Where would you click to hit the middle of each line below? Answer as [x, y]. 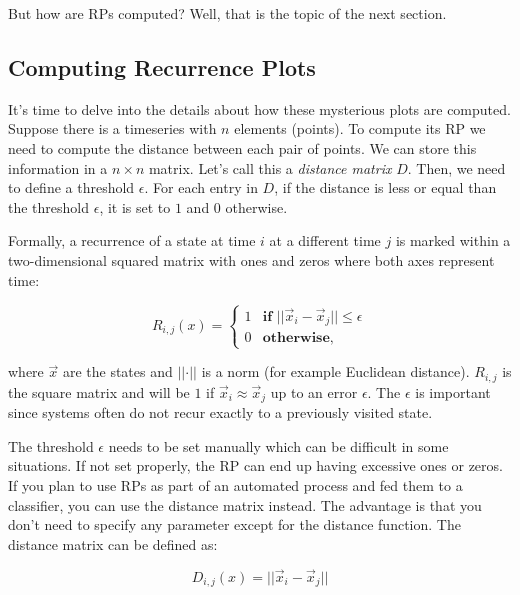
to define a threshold [71, 187]
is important [453, 391]
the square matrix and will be [99, 391]
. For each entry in [201, 187]
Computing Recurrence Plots [162, 66]
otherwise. [256, 206]
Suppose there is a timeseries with [112, 128]
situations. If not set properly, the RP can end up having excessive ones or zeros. [255, 465]
